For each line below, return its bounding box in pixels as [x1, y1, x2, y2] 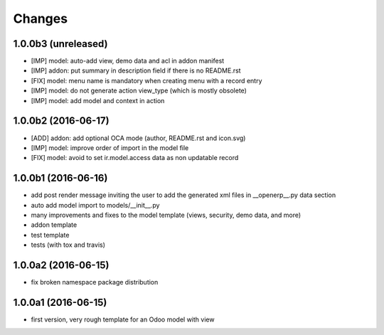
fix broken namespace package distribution [31, 278, 159, 287]
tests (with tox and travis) [31, 240, 106, 249]
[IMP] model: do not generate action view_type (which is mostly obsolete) [31, 86, 247, 95]
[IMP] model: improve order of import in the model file [31, 143, 189, 152]
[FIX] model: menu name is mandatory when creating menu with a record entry [31, 76, 262, 85]
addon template [31, 220, 78, 229]
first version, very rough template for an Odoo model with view [31, 315, 215, 324]
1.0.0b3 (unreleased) [13, 38, 108, 50]
